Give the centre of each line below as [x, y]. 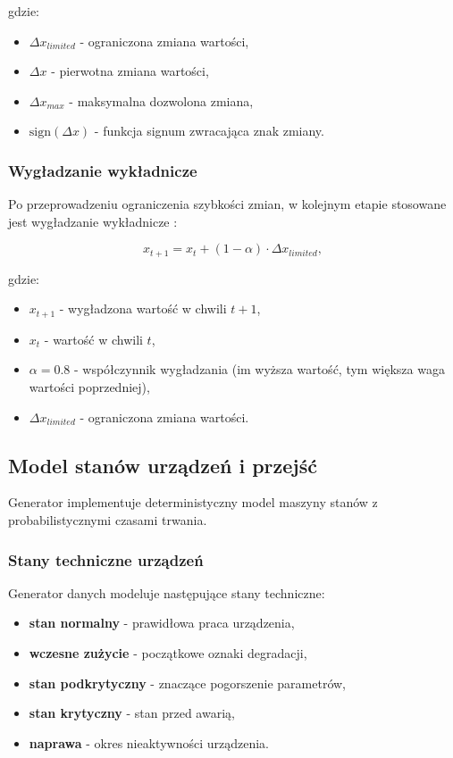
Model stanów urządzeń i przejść [163, 465]
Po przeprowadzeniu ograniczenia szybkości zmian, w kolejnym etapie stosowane [227, 204]
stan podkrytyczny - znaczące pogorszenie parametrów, [188, 683]
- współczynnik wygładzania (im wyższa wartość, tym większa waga [259, 369]
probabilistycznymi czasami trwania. [108, 520]
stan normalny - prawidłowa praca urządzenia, [162, 623]
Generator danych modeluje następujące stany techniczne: [167, 592]
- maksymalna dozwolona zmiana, [161, 100]
